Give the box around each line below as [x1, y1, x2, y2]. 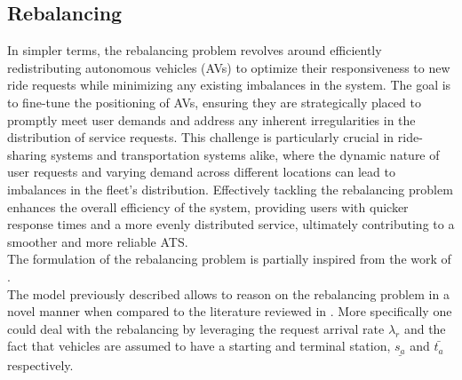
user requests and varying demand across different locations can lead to [7, 162, 395, 181]
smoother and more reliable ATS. [7, 232, 188, 250]
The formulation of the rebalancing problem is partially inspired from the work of [7, 249, 451, 268]
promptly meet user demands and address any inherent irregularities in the [7, 110, 416, 129]
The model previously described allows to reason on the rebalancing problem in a [7, 284, 450, 303]
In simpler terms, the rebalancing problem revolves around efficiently [7, 41, 382, 59]
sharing [7, 145, 47, 163]
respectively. [7, 355, 74, 374]
